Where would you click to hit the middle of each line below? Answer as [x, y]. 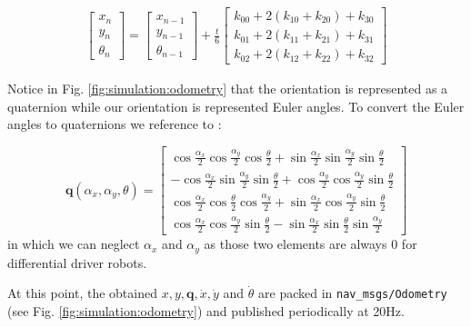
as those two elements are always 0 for [311, 244]
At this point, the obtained [82, 293]
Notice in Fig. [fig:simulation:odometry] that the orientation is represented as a [228, 89]
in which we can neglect [74, 244]
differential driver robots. [77, 262]
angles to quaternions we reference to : [115, 124]
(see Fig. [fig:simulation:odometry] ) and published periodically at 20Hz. [206, 310]
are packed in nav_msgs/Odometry [353, 293]
